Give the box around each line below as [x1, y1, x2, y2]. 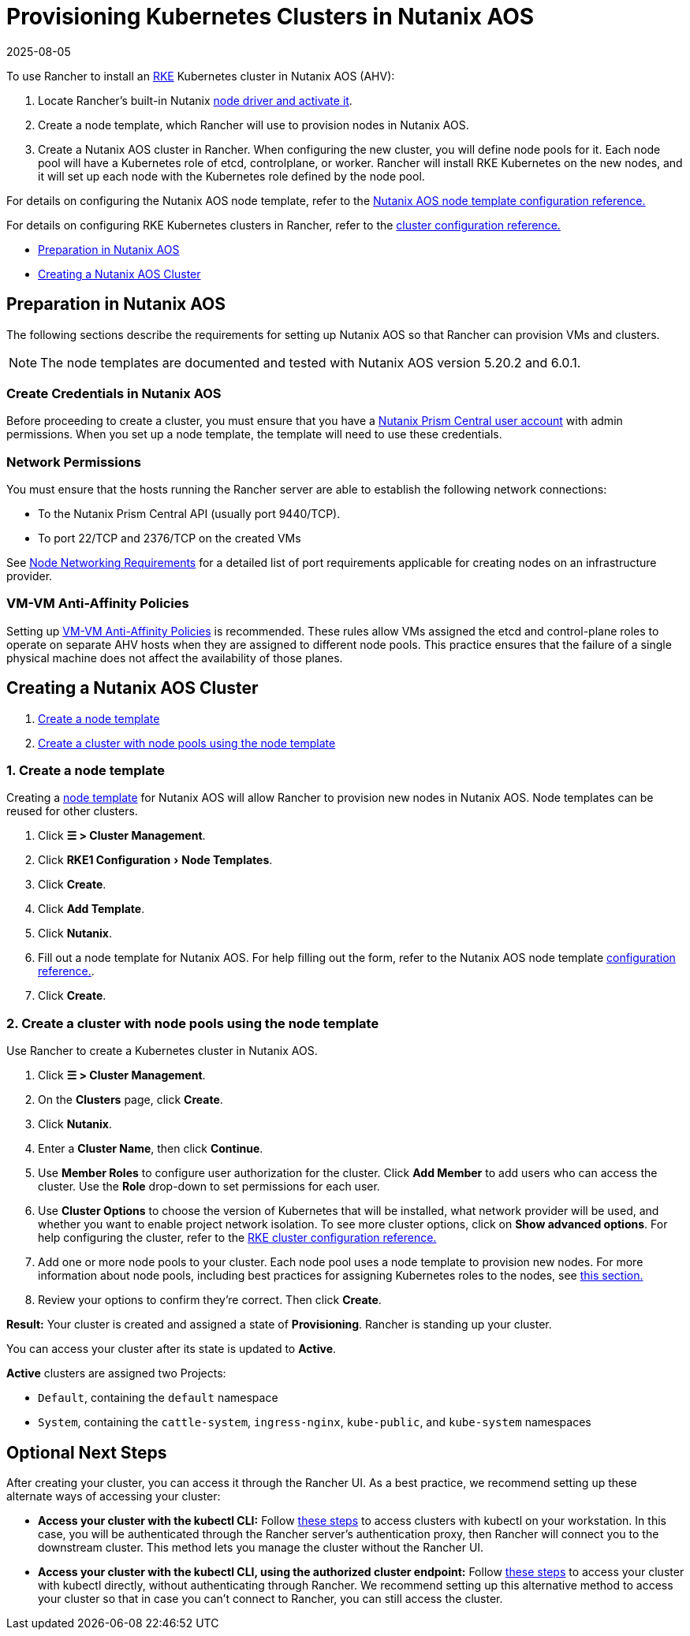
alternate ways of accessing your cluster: [6, 1489, 221, 1504]
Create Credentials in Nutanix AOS [6, 385, 222, 401]
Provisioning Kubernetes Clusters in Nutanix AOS [6, 3, 535, 30]
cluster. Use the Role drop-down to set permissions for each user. [38, 1179, 380, 1194]
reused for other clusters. [6, 804, 138, 818]
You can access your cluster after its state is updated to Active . [6, 1342, 337, 1356]
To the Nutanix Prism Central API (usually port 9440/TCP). [38, 507, 341, 521]
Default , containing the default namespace [38, 1391, 278, 1405]
